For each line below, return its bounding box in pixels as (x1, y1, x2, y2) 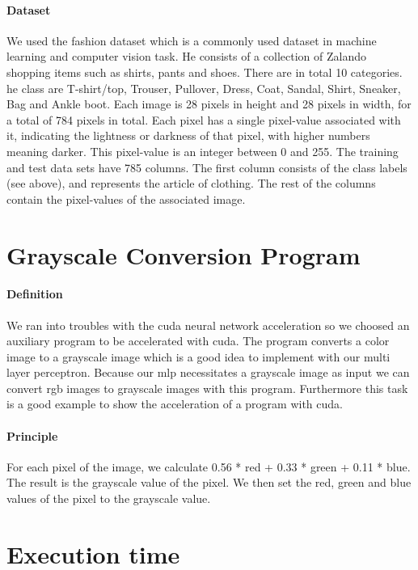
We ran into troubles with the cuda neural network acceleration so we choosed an (6, 316, 410, 333)
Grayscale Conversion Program (6, 238, 361, 271)
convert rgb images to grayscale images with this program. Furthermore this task (6, 379, 408, 396)
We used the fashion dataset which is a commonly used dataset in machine (6, 32, 377, 49)
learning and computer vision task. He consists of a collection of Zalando (6, 48, 366, 65)
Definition (6, 285, 63, 302)
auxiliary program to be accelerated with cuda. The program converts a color (6, 332, 390, 349)
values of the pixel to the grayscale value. (6, 490, 211, 507)
